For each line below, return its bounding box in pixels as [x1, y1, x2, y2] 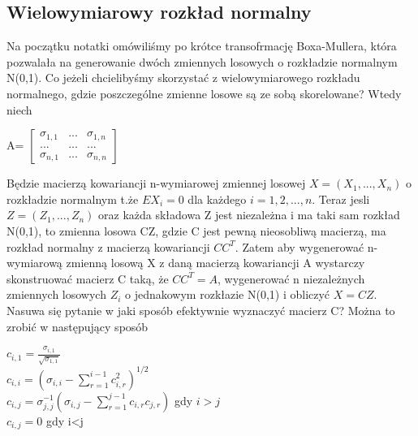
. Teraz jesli [312, 190, 370, 207]
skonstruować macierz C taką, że [6, 270, 169, 287]
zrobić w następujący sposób [6, 317, 149, 335]
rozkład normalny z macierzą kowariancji [6, 238, 210, 255]
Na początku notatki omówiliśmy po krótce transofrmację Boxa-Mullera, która [6, 37, 397, 54]
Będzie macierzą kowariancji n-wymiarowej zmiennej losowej [6, 175, 306, 192]
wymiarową [6, 254, 62, 271]
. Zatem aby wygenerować [235, 238, 364, 255]
